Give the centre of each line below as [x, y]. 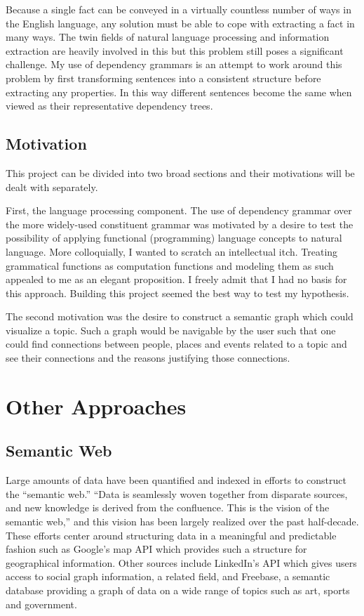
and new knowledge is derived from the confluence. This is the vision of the [168, 507]
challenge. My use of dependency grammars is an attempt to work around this [174, 64]
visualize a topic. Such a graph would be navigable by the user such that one [171, 330]
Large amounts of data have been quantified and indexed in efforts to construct [176, 480]
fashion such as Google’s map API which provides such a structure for [156, 549]
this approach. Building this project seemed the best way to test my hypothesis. [177, 293]
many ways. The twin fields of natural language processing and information [168, 37]
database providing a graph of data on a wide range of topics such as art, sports [178, 590]
